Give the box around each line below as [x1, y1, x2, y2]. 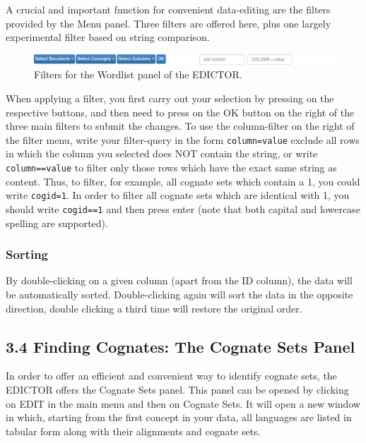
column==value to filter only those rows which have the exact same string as [6, 160, 337, 174]
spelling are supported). [6, 215, 108, 230]
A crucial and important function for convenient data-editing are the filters [6, 2, 331, 16]
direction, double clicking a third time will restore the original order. [6, 301, 302, 315]
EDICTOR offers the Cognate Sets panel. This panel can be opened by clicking [6, 382, 349, 396]
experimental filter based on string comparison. [6, 30, 210, 44]
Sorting [6, 245, 49, 263]
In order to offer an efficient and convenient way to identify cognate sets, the [6, 368, 337, 383]
